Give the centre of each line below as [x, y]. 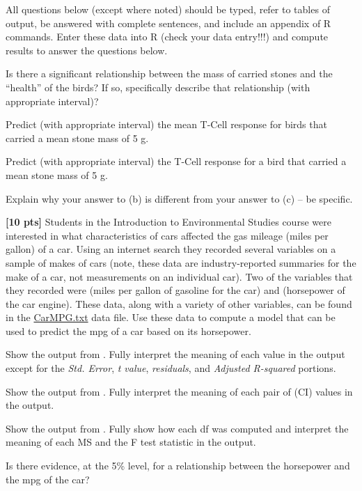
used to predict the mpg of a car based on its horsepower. [128, 330]
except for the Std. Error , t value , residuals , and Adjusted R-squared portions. [171, 368]
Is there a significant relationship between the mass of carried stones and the [169, 73]
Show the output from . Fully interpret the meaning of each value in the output [175, 354]
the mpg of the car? [48, 479]
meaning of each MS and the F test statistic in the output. [131, 442]
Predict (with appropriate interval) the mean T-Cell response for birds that [166, 124]
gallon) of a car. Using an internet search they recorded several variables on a [171, 249]
